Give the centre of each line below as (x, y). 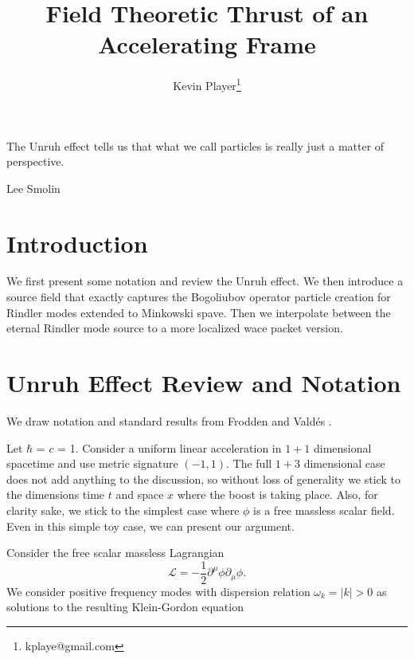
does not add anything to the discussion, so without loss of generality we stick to (203, 479)
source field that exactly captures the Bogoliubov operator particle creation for (199, 297)
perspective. (35, 161)
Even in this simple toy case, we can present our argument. (150, 526)
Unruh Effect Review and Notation (204, 383)
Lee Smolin (33, 188)
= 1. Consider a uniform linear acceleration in (170, 447)
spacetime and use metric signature (92, 463)
